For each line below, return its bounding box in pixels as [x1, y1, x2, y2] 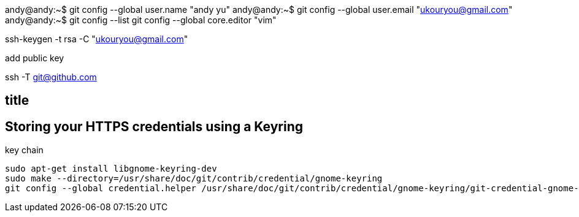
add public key [5, 53, 64, 63]
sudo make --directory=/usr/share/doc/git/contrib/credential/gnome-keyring [5, 173, 383, 184]
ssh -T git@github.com [5, 72, 97, 82]
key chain [5, 145, 44, 156]
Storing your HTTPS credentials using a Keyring [5, 118, 304, 134]
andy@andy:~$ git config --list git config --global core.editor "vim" [5, 15, 277, 25]
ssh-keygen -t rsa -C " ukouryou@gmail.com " [5, 34, 188, 44]
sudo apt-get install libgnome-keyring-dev [5, 164, 217, 174]
